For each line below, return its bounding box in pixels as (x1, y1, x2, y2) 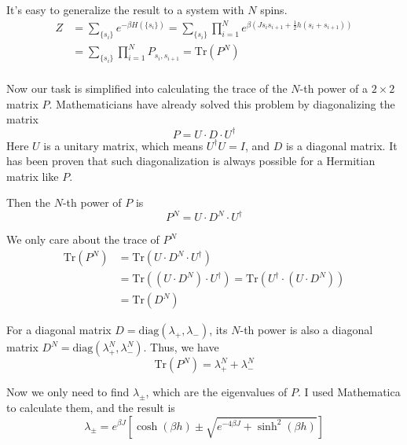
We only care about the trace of (6, 231, 159, 248)
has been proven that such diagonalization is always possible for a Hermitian (6, 153, 376, 169)
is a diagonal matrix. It (285, 137, 398, 153)
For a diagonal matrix (6, 322, 112, 338)
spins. (260, 2, 288, 17)
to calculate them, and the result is (6, 399, 175, 415)
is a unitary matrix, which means (43, 137, 203, 153)
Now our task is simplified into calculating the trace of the (6, 80, 288, 97)
